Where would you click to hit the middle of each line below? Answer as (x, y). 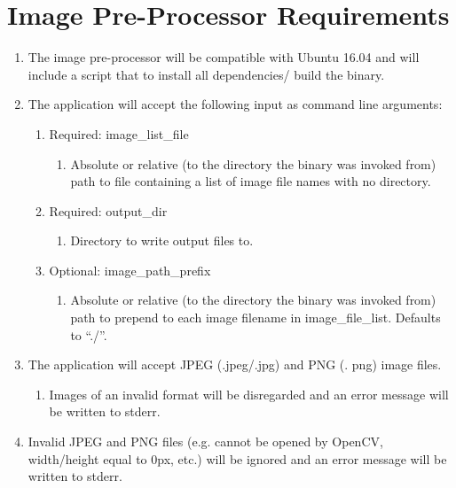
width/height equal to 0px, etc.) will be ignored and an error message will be (237, 458)
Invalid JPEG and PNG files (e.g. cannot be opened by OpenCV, (205, 442)
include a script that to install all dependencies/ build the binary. (206, 74)
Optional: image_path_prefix (130, 270)
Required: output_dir (108, 210)
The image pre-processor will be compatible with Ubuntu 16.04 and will (224, 57)
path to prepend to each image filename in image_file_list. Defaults (256, 318)
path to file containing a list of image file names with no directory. (251, 181)
